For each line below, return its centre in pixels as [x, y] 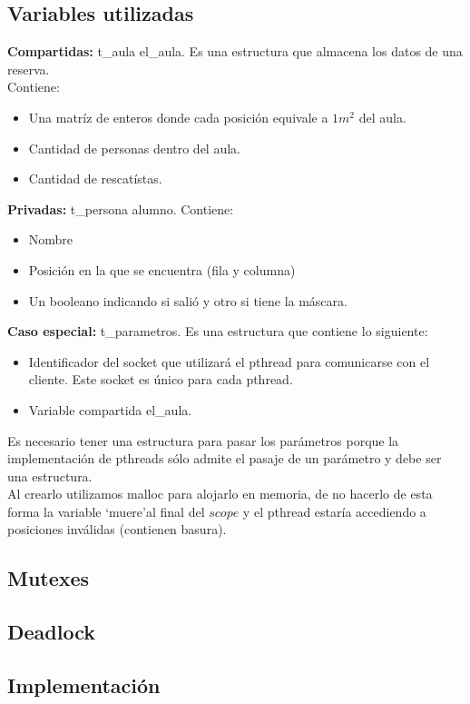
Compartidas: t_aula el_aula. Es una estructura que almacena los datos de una [235, 51]
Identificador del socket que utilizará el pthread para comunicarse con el [229, 361]
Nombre [51, 239]
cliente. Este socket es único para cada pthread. [161, 379]
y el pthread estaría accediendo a [334, 511]
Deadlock [51, 632]
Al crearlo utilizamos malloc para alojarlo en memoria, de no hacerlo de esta [220, 494]
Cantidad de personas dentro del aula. [134, 148]
